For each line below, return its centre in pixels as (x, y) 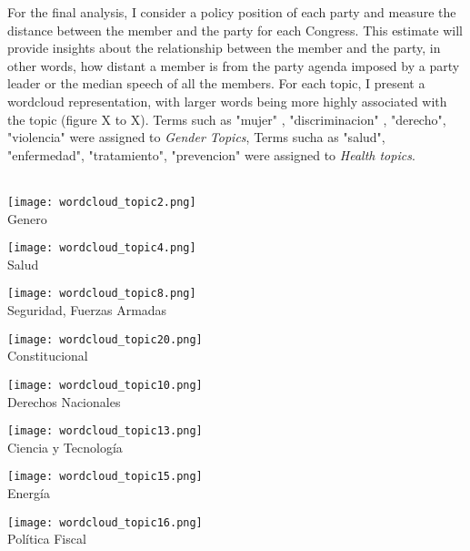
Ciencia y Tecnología (65, 447)
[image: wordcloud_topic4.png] (102, 248)
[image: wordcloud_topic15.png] (105, 477)
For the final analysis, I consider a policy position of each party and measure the (232, 12)
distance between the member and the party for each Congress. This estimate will (235, 30)
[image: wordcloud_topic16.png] (105, 522)
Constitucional (48, 356)
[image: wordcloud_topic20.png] (105, 339)
